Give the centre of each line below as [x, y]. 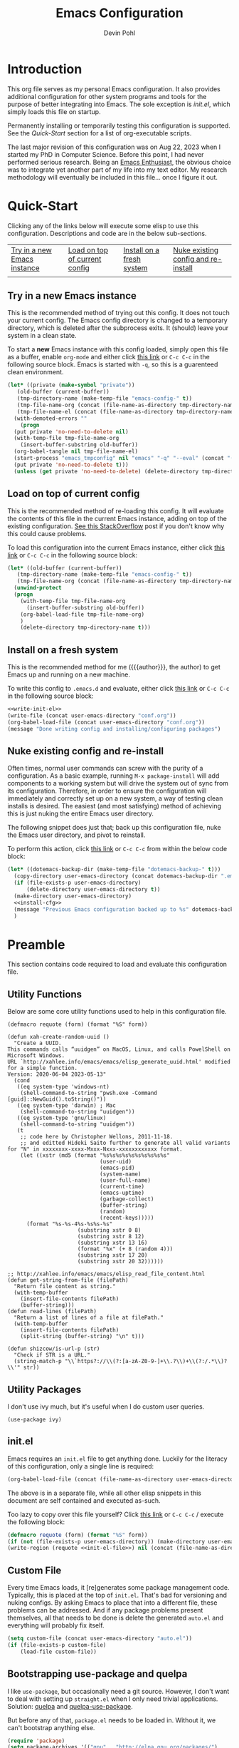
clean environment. [36, 372]
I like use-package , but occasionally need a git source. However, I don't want [118, 1691]
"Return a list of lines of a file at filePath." [89, 1318]
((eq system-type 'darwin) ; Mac [66, 1106]
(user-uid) [116, 1162]
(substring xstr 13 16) [112, 1243]
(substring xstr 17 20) [112, 1255]
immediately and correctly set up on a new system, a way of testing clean [115, 798]
